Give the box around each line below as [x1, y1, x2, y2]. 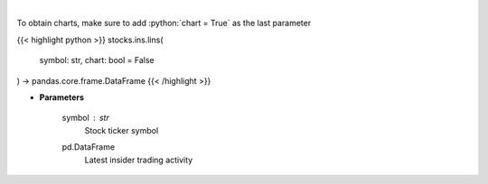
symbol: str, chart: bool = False [39, 55, 155, 66]
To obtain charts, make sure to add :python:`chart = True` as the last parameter [16, 18, 312, 29]
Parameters [39, 91, 85, 103]
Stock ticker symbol [84, 124, 159, 135]
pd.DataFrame [61, 142, 116, 152]
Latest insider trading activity [84, 154, 193, 165]
